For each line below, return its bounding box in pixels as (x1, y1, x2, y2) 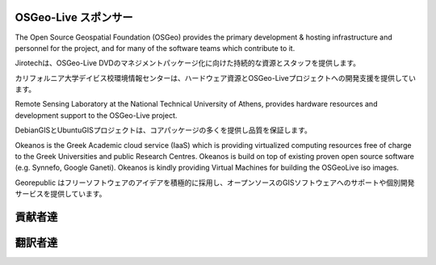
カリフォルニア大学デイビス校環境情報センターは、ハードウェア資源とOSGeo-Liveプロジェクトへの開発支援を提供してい (15, 73, 416, 82)
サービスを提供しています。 (15, 189, 107, 199)
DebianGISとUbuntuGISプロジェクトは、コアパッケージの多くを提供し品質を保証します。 (15, 125, 312, 135)
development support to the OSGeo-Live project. (15, 110, 178, 120)
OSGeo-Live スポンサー (15, 11, 133, 24)
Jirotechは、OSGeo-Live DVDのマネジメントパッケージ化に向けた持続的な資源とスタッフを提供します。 (15, 58, 361, 68)
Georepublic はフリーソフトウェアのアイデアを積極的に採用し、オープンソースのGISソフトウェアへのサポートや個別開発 (15, 178, 415, 187)
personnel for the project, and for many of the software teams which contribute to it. (15, 43, 296, 53)
